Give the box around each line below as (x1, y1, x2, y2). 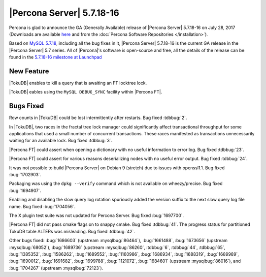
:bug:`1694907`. (9, 187, 41, 193)
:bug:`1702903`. (9, 172, 41, 178)
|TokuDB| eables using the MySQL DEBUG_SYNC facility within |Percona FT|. (9, 89, 163, 95)
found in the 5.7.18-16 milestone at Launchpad (9, 54, 102, 60)
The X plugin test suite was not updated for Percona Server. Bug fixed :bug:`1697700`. (9, 213, 184, 218)
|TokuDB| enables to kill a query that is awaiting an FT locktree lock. (9, 80, 147, 86)
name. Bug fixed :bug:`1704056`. (9, 203, 76, 209)
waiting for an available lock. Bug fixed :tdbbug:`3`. (9, 138, 113, 144)
